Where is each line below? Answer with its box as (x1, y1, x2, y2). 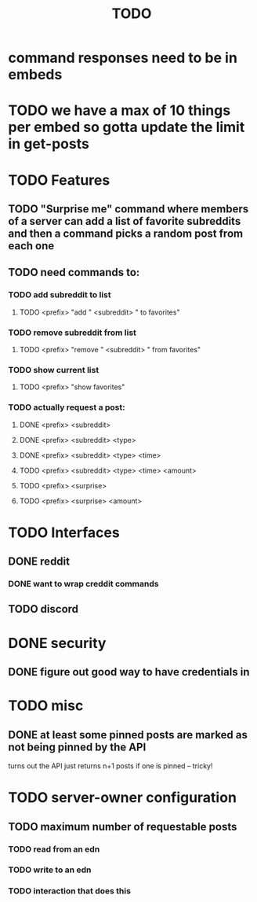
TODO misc (8, 697, 84, 715)
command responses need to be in (8, 49, 237, 67)
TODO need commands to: (8, 266, 140, 279)
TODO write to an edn (8, 864, 92, 875)
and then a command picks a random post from (8, 226, 244, 240)
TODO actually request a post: (8, 402, 125, 413)
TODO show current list (8, 364, 100, 375)
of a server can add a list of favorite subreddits (8, 214, 241, 228)
